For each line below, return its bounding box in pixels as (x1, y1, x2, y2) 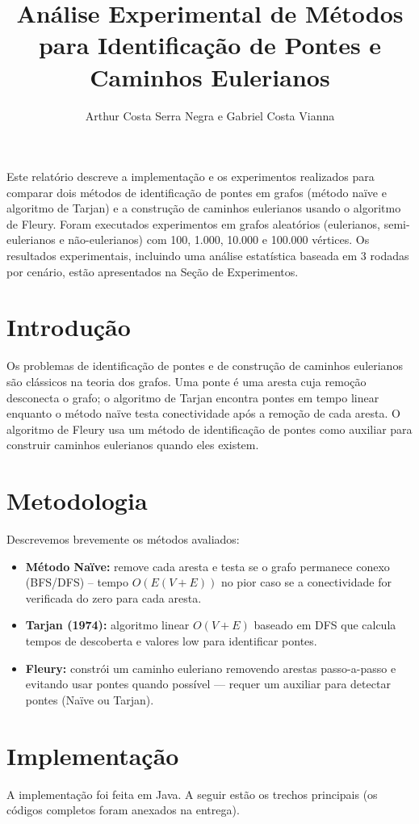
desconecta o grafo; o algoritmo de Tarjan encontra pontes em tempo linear (6, 389, 379, 406)
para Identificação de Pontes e (38, 28, 382, 61)
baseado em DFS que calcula (253, 616, 396, 633)
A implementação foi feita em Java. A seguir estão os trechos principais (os (6, 785, 378, 802)
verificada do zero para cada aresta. (25, 589, 202, 606)
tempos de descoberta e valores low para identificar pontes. (25, 633, 317, 650)
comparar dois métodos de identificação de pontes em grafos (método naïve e (6, 183, 387, 200)
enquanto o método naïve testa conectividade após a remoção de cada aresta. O (6, 405, 400, 422)
